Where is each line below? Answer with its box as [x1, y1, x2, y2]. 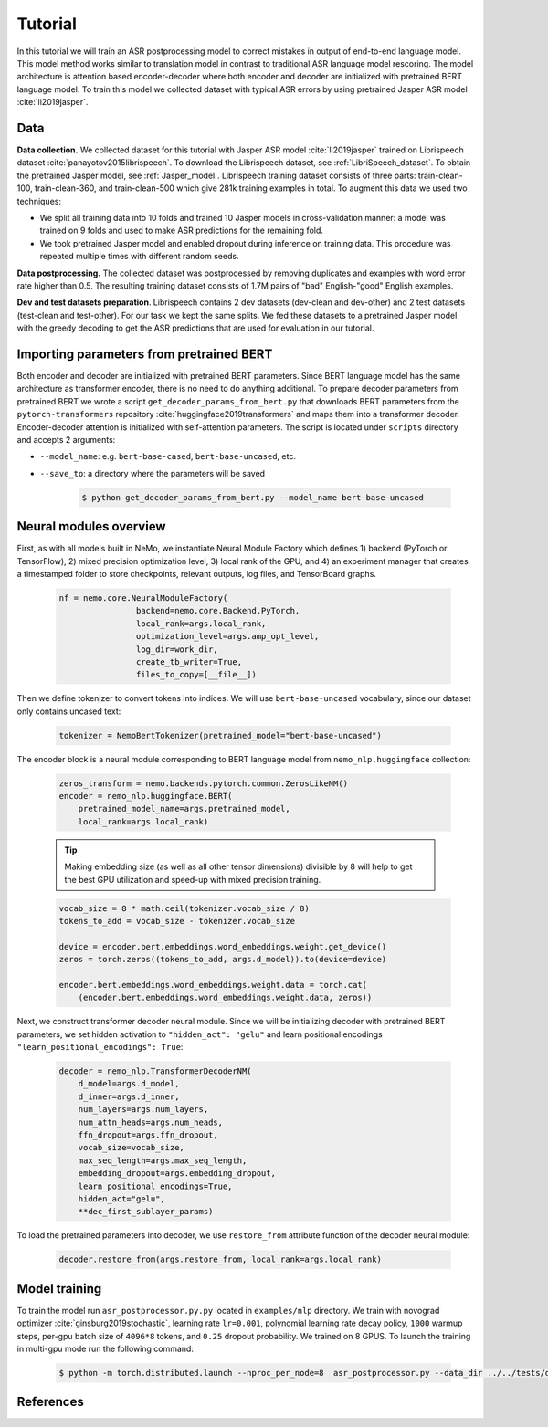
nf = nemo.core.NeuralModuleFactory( [58, 593, 228, 603]
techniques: [16, 195, 61, 206]
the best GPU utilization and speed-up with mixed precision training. [64, 874, 321, 885]
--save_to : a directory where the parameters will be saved [39, 467, 265, 478]
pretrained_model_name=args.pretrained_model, [78, 803, 291, 814]
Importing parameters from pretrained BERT [16, 346, 273, 362]
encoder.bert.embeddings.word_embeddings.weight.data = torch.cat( [58, 980, 368, 990]
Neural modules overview [16, 519, 166, 534]
